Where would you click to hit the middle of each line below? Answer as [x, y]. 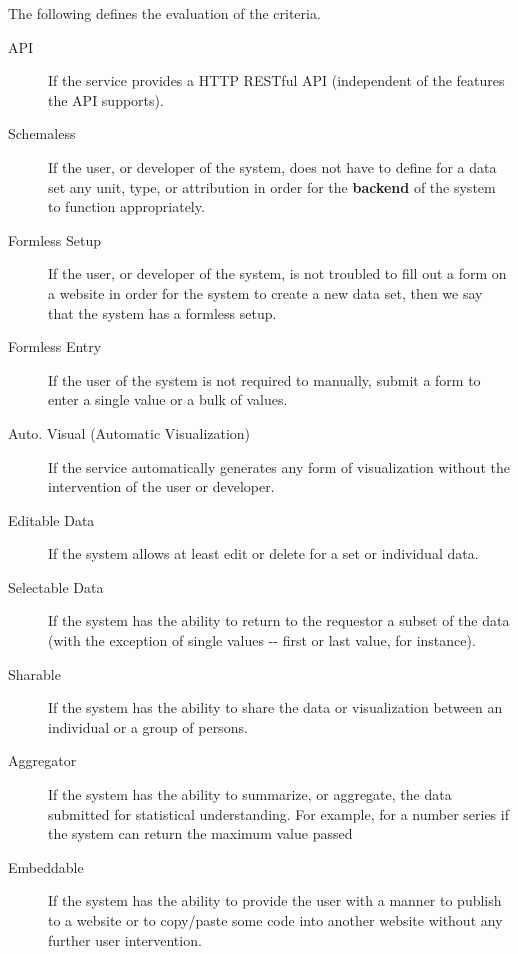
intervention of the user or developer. [161, 486]
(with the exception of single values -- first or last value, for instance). [262, 640]
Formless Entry [55, 346]
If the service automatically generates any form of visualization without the [279, 466]
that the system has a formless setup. [162, 312]
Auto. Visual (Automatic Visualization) [129, 432]
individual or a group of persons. [148, 726]
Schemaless [42, 133]
